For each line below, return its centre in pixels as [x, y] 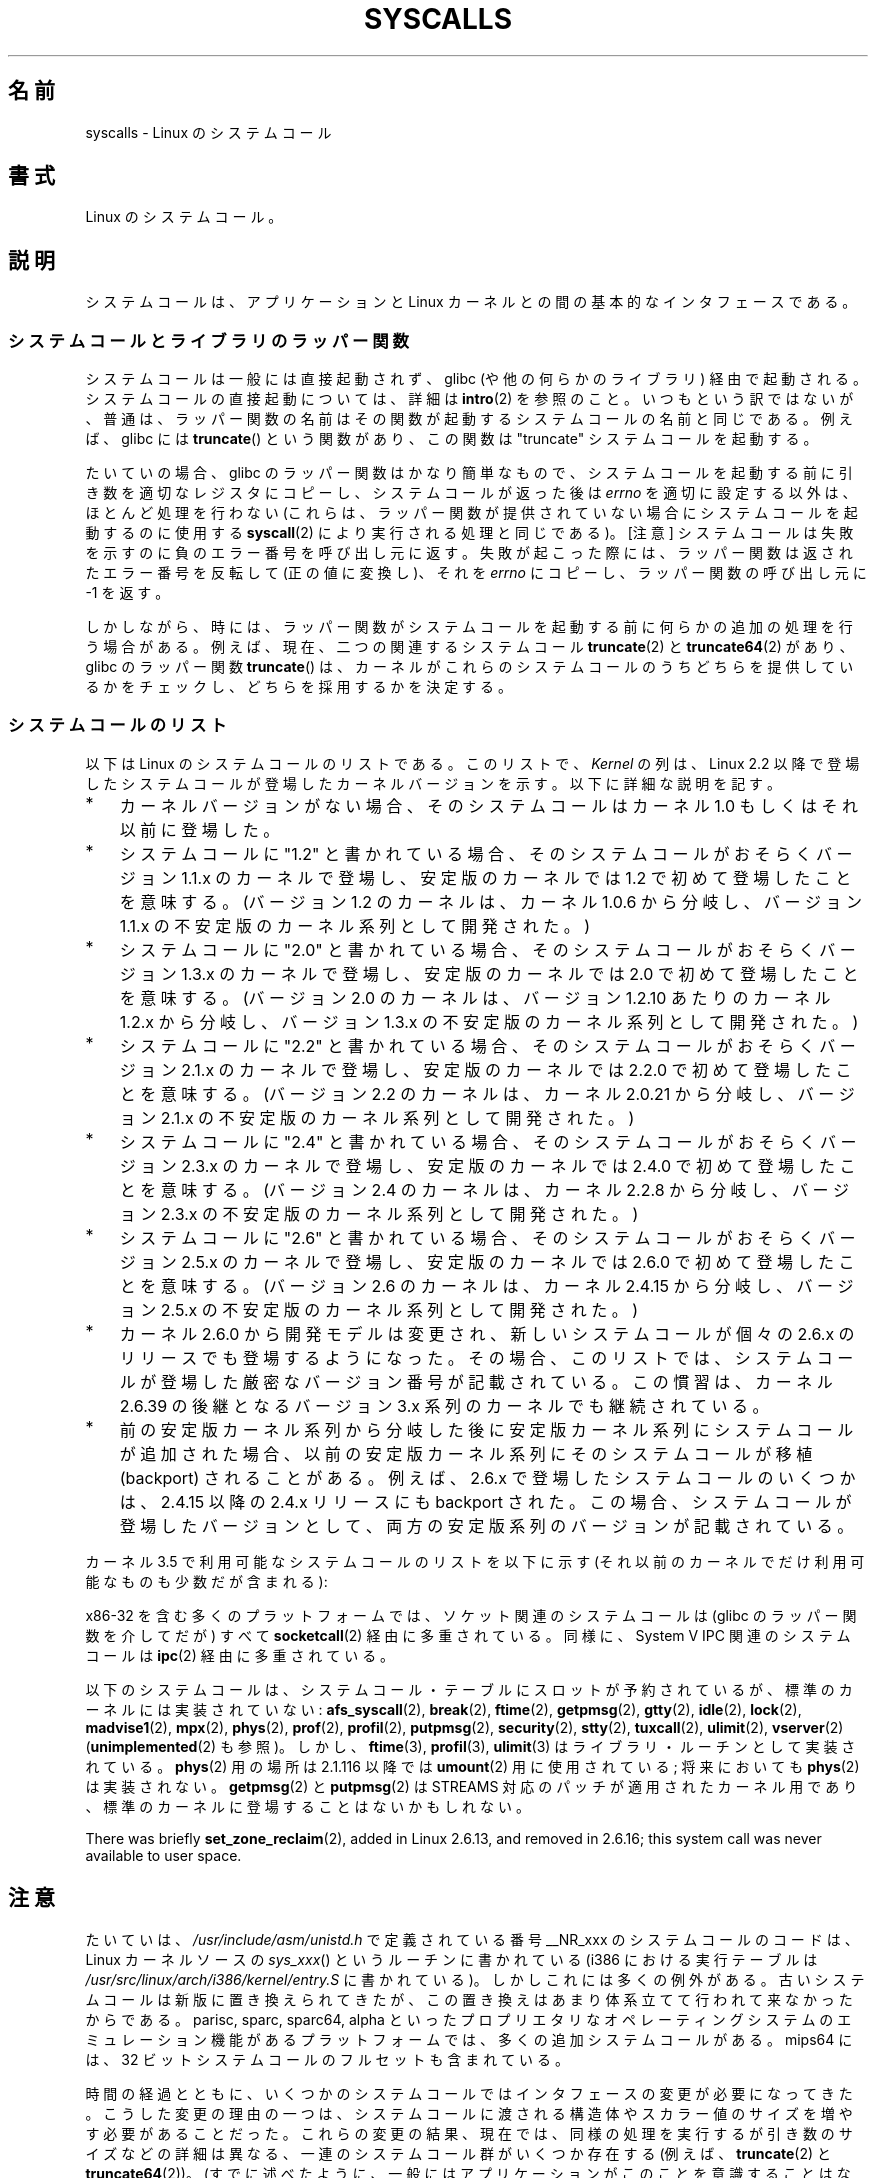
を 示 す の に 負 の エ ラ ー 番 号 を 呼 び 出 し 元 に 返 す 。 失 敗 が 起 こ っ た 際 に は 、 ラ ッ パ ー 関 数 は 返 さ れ [469, 553]
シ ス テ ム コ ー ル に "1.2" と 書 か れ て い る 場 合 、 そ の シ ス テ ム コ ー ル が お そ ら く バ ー [486, 853]
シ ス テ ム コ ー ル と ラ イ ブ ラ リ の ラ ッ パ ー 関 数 [208, 340]
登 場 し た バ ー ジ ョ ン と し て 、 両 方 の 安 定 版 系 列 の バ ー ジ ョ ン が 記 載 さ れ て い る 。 [486, 1525]
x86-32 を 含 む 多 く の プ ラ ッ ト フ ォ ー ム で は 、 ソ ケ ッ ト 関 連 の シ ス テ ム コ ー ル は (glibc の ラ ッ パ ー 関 [471, 1615]
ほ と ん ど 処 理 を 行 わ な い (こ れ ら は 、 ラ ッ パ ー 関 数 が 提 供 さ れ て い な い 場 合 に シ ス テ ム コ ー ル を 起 [471, 513]
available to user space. [163, 1855]
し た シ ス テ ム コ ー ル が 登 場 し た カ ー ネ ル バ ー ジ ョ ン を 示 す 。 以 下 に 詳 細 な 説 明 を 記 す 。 [433, 783]
